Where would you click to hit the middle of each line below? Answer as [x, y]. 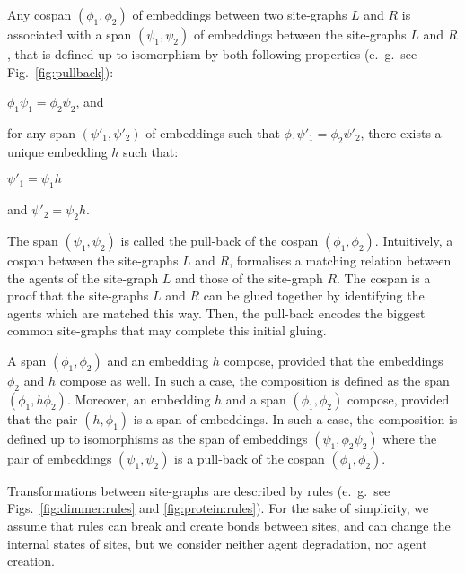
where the [410, 438]
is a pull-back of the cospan [250, 458]
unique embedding [57, 151]
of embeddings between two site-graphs [240, 14]
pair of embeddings [60, 458]
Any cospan [39, 14]
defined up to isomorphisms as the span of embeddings [158, 438]
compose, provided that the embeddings [333, 360]
